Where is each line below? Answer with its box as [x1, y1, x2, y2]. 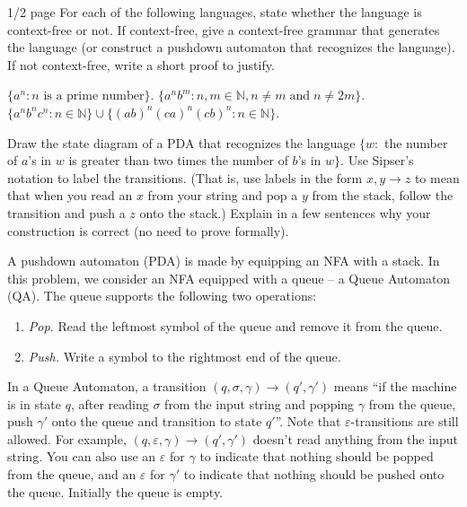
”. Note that [275, 412, 341, 431]
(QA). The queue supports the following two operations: [7, 286, 317, 305]
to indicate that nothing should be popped [199, 447, 434, 466]
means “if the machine [333, 377, 457, 396]
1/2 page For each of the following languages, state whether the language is [7, 3, 422, 21]
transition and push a [7, 203, 126, 222]
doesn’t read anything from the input [252, 429, 458, 448]
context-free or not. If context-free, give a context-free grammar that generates [7, 20, 440, 39]
